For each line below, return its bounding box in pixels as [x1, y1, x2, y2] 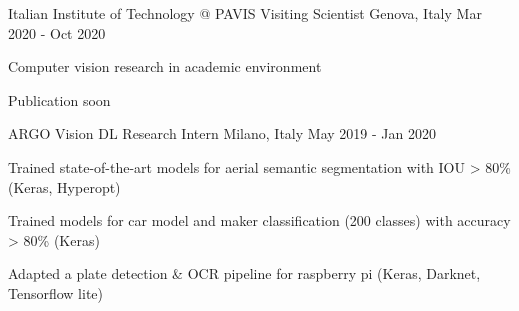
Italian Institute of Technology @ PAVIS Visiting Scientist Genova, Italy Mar [8, 3, 482, 23]
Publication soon [8, 89, 111, 110]
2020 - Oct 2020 [8, 22, 106, 43]
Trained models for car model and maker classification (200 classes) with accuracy [8, 210, 511, 231]
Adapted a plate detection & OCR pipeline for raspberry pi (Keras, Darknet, [8, 263, 481, 284]
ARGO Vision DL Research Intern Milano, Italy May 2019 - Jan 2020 [8, 123, 436, 144]
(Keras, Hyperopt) [8, 176, 121, 197]
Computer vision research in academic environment [8, 56, 322, 77]
